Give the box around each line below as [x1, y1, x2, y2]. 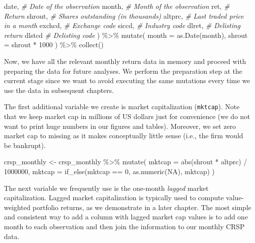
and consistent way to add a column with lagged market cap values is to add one [4, 212, 248, 222]
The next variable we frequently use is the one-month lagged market [4, 182, 209, 193]
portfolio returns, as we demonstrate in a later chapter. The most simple [32, 202, 252, 212]
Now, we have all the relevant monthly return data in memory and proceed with [4, 56, 246, 66]
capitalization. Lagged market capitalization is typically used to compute [4, 192, 224, 203]
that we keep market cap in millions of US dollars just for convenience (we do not [4, 111, 251, 121]
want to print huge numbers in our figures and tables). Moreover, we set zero [4, 121, 236, 131]
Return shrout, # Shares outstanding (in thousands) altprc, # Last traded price [4, 10, 244, 21]
